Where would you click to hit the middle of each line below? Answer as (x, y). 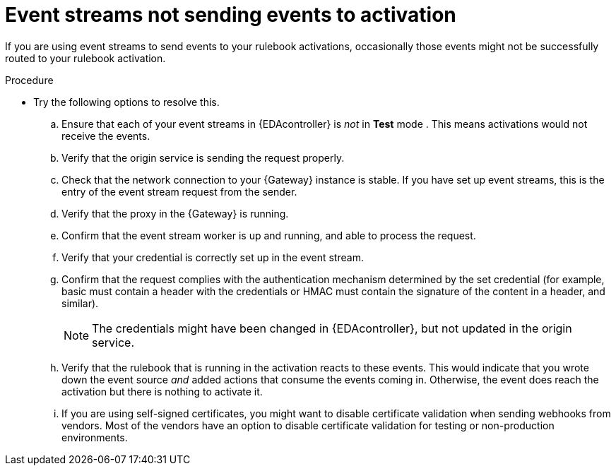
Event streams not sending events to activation (231, 15)
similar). (80, 303)
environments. (95, 437)
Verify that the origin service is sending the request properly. (203, 157)
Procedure (29, 80)
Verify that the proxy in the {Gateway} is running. (175, 213)
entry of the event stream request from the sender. (179, 191)
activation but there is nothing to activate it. (162, 391)
